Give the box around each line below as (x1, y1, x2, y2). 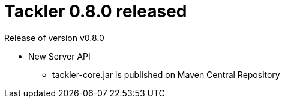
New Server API (28, 51, 91, 61)
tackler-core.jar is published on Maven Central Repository (52, 69, 280, 80)
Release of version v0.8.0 (4, 32, 104, 43)
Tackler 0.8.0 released (4, 1, 187, 21)
